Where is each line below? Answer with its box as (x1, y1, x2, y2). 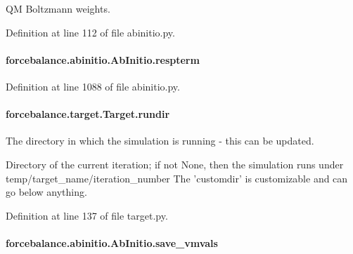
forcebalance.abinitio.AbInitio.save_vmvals (6, 235, 218, 250)
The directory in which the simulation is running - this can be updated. (6, 133, 314, 148)
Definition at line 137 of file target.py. (6, 208, 168, 222)
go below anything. (6, 185, 87, 199)
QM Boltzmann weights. (6, 1, 110, 15)
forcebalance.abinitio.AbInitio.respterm (6, 52, 200, 67)
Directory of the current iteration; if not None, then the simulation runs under (6, 156, 344, 171)
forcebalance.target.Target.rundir (6, 107, 170, 121)
